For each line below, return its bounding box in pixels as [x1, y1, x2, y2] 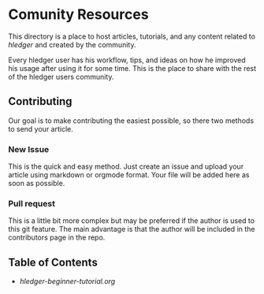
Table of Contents [8, 255, 99, 269]
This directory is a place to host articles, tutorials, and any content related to [8, 32, 256, 41]
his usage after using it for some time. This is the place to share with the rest [8, 63, 257, 73]
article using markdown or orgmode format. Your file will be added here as [8, 170, 250, 180]
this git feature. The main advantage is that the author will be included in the [8, 225, 255, 234]
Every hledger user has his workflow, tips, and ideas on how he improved [8, 55, 246, 65]
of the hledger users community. [8, 72, 114, 81]
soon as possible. [8, 179, 65, 188]
